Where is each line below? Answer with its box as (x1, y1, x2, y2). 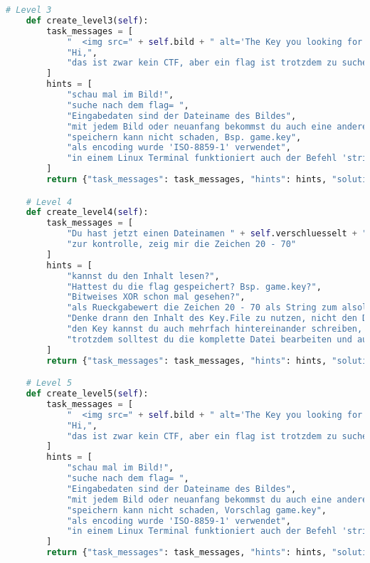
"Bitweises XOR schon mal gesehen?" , (66, 292, 245, 302)
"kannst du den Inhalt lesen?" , (66, 270, 220, 281)
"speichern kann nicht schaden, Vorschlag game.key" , (66, 505, 327, 515)
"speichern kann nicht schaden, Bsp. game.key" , (66, 132, 302, 142)
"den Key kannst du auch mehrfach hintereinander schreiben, (66, 324, 363, 335)
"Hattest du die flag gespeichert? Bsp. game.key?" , (66, 281, 322, 292)
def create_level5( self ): (26, 389, 149, 399)
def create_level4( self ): (26, 207, 149, 218)
